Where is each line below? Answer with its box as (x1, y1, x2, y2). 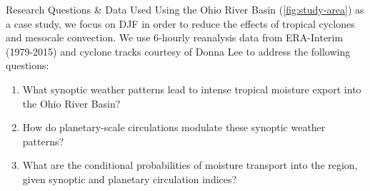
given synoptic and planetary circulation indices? (22, 171, 237, 186)
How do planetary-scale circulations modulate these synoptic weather (22, 120, 326, 135)
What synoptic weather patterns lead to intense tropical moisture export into (22, 81, 361, 96)
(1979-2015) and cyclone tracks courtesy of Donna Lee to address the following (6, 43, 351, 58)
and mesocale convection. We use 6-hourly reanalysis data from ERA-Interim (6, 30, 344, 45)
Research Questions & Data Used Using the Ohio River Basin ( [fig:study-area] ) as (6, 2, 364, 16)
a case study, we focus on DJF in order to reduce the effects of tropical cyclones (6, 16, 355, 31)
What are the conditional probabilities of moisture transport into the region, (22, 158, 358, 172)
